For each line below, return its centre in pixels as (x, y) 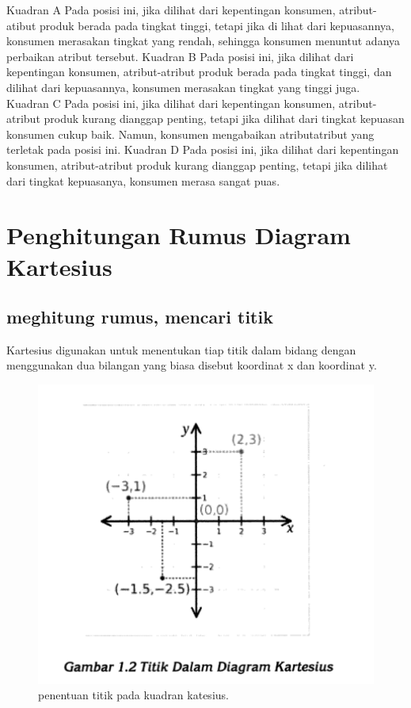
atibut (21, 25)
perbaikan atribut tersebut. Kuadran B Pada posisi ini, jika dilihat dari (180, 56)
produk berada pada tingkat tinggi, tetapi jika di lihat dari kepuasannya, (217, 25)
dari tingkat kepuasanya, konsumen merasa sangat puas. (143, 180)
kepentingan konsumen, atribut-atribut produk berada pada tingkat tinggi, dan (199, 72)
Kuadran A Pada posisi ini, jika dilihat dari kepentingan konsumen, (171, 10)
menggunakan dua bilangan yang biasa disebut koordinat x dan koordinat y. (192, 365)
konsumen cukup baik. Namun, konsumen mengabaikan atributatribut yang (190, 134)
